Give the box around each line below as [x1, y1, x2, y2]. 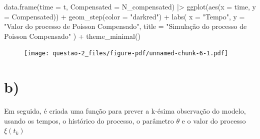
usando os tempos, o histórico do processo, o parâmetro [4, 115, 174, 126]
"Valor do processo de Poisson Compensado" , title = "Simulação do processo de [4, 21, 247, 31]
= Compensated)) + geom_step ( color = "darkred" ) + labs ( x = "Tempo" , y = [4, 11, 245, 21]
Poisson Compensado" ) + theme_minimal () [4, 30, 140, 41]
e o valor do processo [181, 115, 246, 126]
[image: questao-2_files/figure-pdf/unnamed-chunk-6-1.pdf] [24, 50, 228, 57]
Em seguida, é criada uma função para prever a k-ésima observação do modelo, [4, 106, 246, 116]
